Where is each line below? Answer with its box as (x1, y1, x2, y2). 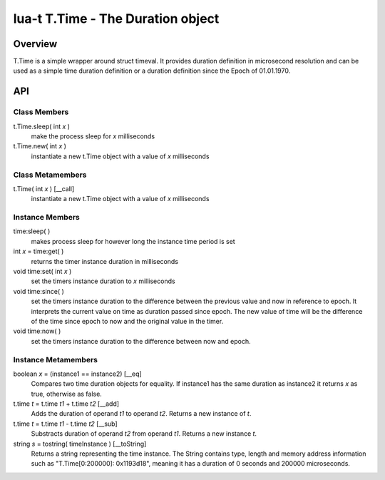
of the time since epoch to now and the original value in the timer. (31, 317, 224, 325)
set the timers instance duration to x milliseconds (31, 277, 175, 285)
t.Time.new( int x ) (13, 142, 67, 150)
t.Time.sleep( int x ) (13, 122, 71, 131)
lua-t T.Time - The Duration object (13, 11, 220, 26)
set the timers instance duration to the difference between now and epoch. (31, 337, 251, 345)
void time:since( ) (13, 287, 64, 295)
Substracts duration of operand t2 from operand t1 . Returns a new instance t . (31, 429, 257, 438)
